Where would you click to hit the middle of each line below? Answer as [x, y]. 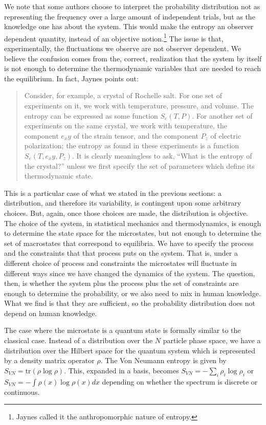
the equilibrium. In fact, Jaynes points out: [71, 78]
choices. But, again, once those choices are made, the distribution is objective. [126, 212]
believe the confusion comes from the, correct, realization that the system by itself [133, 58]
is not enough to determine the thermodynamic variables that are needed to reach [132, 68]
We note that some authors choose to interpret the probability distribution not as [132, 6]
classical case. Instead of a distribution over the [79, 340]
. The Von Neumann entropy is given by [163, 360]
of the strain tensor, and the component [136, 135]
